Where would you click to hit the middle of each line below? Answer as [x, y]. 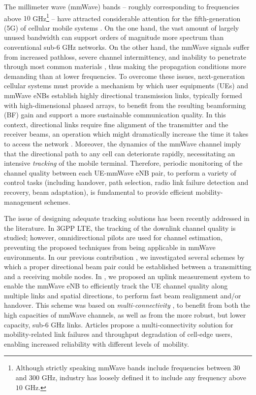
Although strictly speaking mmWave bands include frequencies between [123, 368]
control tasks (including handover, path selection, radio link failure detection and [126, 182]
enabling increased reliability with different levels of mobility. [96, 343]
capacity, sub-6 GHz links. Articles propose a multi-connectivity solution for [119, 324]
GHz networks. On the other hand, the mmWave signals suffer [156, 47]
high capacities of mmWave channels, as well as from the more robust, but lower [125, 315]
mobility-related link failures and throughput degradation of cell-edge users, [118, 334]
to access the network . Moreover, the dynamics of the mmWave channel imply [123, 143]
